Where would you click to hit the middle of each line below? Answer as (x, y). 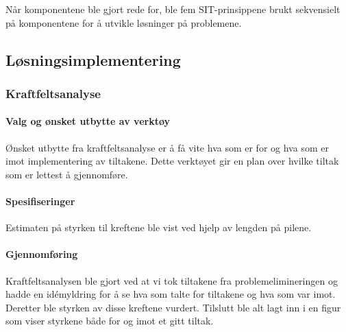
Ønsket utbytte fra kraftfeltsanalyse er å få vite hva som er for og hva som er (167, 147)
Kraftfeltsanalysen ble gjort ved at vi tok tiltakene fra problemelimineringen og (172, 280)
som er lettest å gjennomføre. (67, 174)
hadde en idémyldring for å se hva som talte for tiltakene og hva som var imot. (171, 294)
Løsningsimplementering (93, 59)
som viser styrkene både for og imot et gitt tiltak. (110, 321)
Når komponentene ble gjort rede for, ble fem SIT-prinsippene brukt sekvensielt (173, 9)
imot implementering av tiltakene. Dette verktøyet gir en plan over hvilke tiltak (172, 161)
